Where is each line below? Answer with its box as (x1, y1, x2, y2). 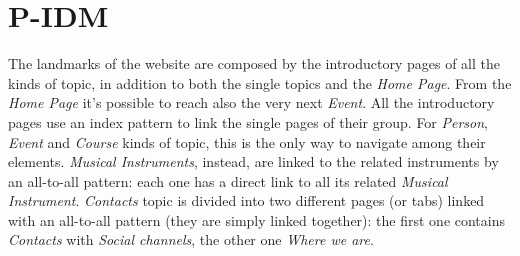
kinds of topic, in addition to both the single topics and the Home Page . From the (8, 72, 512, 93)
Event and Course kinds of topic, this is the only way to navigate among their (8, 131, 486, 152)
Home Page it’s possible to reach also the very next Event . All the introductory (8, 92, 495, 113)
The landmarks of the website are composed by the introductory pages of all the (8, 53, 500, 74)
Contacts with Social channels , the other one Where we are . (8, 229, 374, 250)
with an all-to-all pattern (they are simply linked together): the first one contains (8, 209, 506, 230)
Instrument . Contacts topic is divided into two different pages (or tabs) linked (8, 190, 485, 211)
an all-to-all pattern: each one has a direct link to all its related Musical (8, 170, 448, 191)
